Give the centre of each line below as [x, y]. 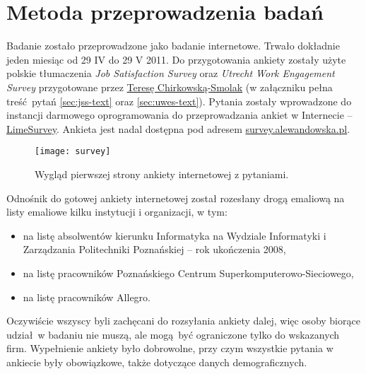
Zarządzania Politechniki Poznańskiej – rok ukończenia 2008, [154, 249]
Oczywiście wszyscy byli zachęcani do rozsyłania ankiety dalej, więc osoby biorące [183, 321]
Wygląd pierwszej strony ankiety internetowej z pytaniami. [162, 174]
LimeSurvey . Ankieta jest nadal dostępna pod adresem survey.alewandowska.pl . [178, 128]
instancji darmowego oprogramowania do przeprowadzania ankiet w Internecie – [179, 115]
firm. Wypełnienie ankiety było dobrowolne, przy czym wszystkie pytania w [170, 348]
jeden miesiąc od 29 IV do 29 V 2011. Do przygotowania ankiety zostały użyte [176, 59]
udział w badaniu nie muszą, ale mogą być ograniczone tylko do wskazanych [173, 334]
